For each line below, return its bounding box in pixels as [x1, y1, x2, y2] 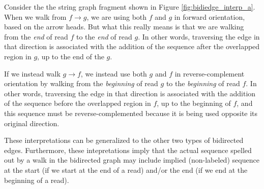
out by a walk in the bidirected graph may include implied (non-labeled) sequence [4, 155, 259, 165]
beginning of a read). [4, 174, 69, 185]
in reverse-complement [174, 68, 245, 79]
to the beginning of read [166, 78, 240, 89]
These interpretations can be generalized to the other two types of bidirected [4, 135, 244, 145]
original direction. [4, 118, 60, 128]
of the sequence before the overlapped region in [4, 98, 151, 108]
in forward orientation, [174, 11, 245, 22]
